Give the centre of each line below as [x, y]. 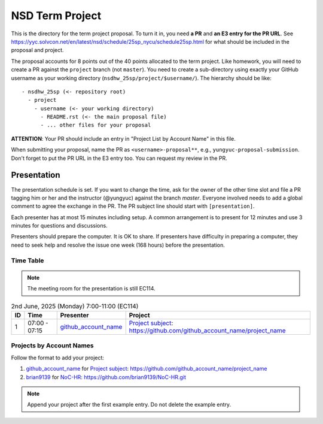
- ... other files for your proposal [96, 125]
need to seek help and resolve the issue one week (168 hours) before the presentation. [118, 245]
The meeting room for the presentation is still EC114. [91, 289]
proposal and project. [37, 50]
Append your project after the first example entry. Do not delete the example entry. [129, 405]
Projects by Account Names [52, 346]
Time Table [28, 261]
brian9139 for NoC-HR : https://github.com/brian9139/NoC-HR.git [106, 377]
